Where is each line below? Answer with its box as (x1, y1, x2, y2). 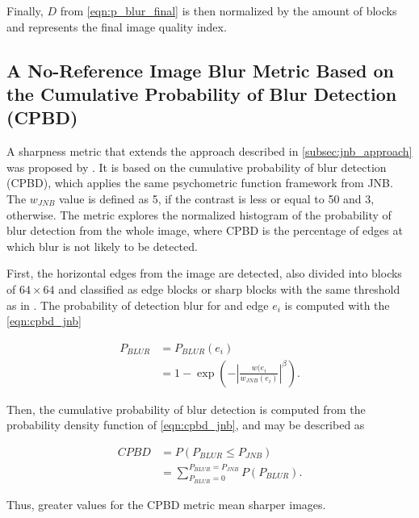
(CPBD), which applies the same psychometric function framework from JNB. (6, 174, 393, 191)
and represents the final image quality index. (6, 18, 227, 35)
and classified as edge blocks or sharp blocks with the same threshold (58, 280, 400, 297)
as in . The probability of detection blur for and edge (6, 296, 269, 313)
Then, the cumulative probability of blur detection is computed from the (6, 400, 366, 417)
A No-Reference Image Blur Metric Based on (6, 57, 394, 82)
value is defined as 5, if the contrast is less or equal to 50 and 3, (59, 190, 375, 207)
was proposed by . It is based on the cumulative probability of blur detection (6, 158, 387, 175)
